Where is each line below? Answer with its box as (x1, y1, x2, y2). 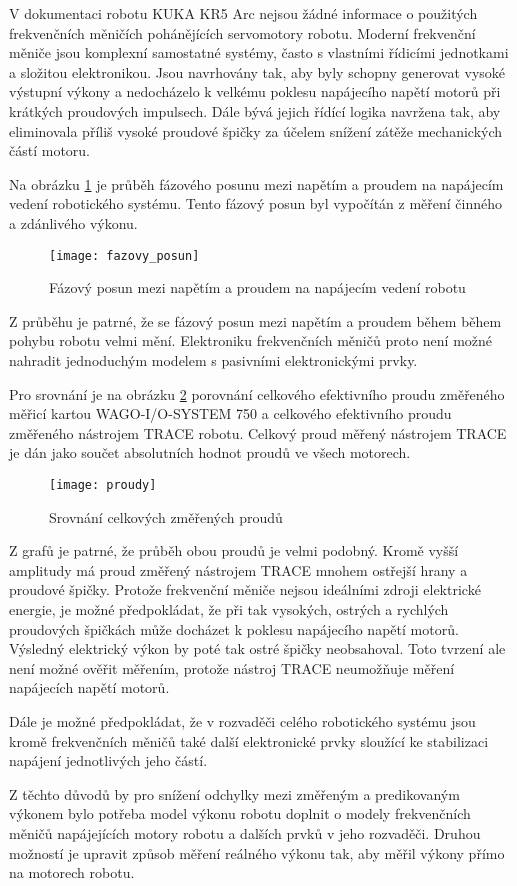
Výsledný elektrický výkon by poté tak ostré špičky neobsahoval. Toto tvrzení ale (9, 638, 506, 659)
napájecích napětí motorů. (9, 677, 170, 698)
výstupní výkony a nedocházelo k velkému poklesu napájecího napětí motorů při (9, 81, 501, 102)
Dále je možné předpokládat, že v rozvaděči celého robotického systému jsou (9, 710, 476, 731)
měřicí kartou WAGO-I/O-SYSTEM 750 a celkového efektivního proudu (9, 403, 452, 424)
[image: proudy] (49, 477, 157, 492)
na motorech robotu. (9, 862, 135, 883)
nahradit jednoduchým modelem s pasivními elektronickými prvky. (9, 349, 418, 370)
